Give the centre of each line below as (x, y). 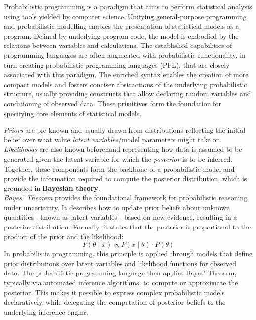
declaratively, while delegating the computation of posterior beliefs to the (115, 302)
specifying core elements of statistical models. (73, 113)
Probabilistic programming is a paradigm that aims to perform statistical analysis (128, 6)
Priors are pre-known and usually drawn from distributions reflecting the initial (125, 130)
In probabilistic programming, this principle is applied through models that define (128, 253)
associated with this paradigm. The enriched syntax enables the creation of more (126, 74)
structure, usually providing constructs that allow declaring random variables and (128, 94)
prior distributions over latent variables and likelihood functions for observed (120, 263)
